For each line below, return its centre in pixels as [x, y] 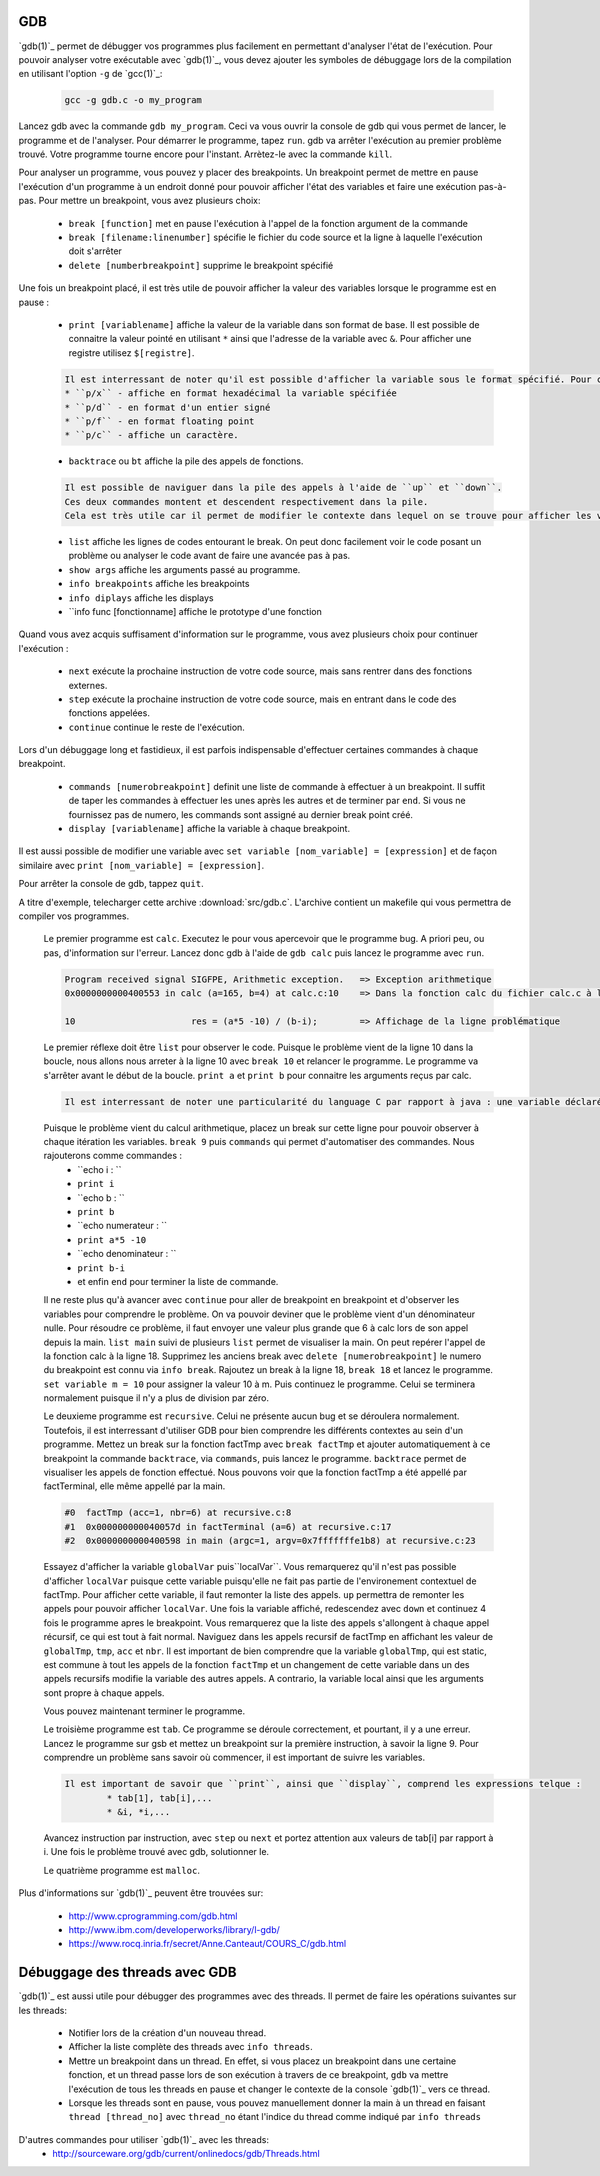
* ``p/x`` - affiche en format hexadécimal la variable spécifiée [230, 393]
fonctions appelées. [109, 713]
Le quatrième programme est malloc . [121, 1870]
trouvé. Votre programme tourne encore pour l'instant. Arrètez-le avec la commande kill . [205, 154]
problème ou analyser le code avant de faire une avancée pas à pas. [209, 556]
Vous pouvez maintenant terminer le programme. [144, 1711]
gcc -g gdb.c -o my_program [133, 100]
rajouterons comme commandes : [112, 1156]
